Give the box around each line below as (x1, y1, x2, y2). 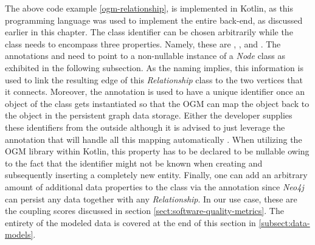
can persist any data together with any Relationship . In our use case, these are (5, 192, 297, 205)
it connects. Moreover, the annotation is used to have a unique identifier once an (5, 85, 305, 98)
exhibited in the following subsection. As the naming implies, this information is (5, 61, 303, 74)
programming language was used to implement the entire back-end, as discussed (5, 13, 303, 26)
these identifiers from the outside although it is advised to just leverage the (5, 120, 285, 133)
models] (5, 228, 33, 241)
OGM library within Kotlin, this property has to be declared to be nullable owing (5, 145, 310, 157)
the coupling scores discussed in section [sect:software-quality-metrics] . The (5, 204, 284, 217)
